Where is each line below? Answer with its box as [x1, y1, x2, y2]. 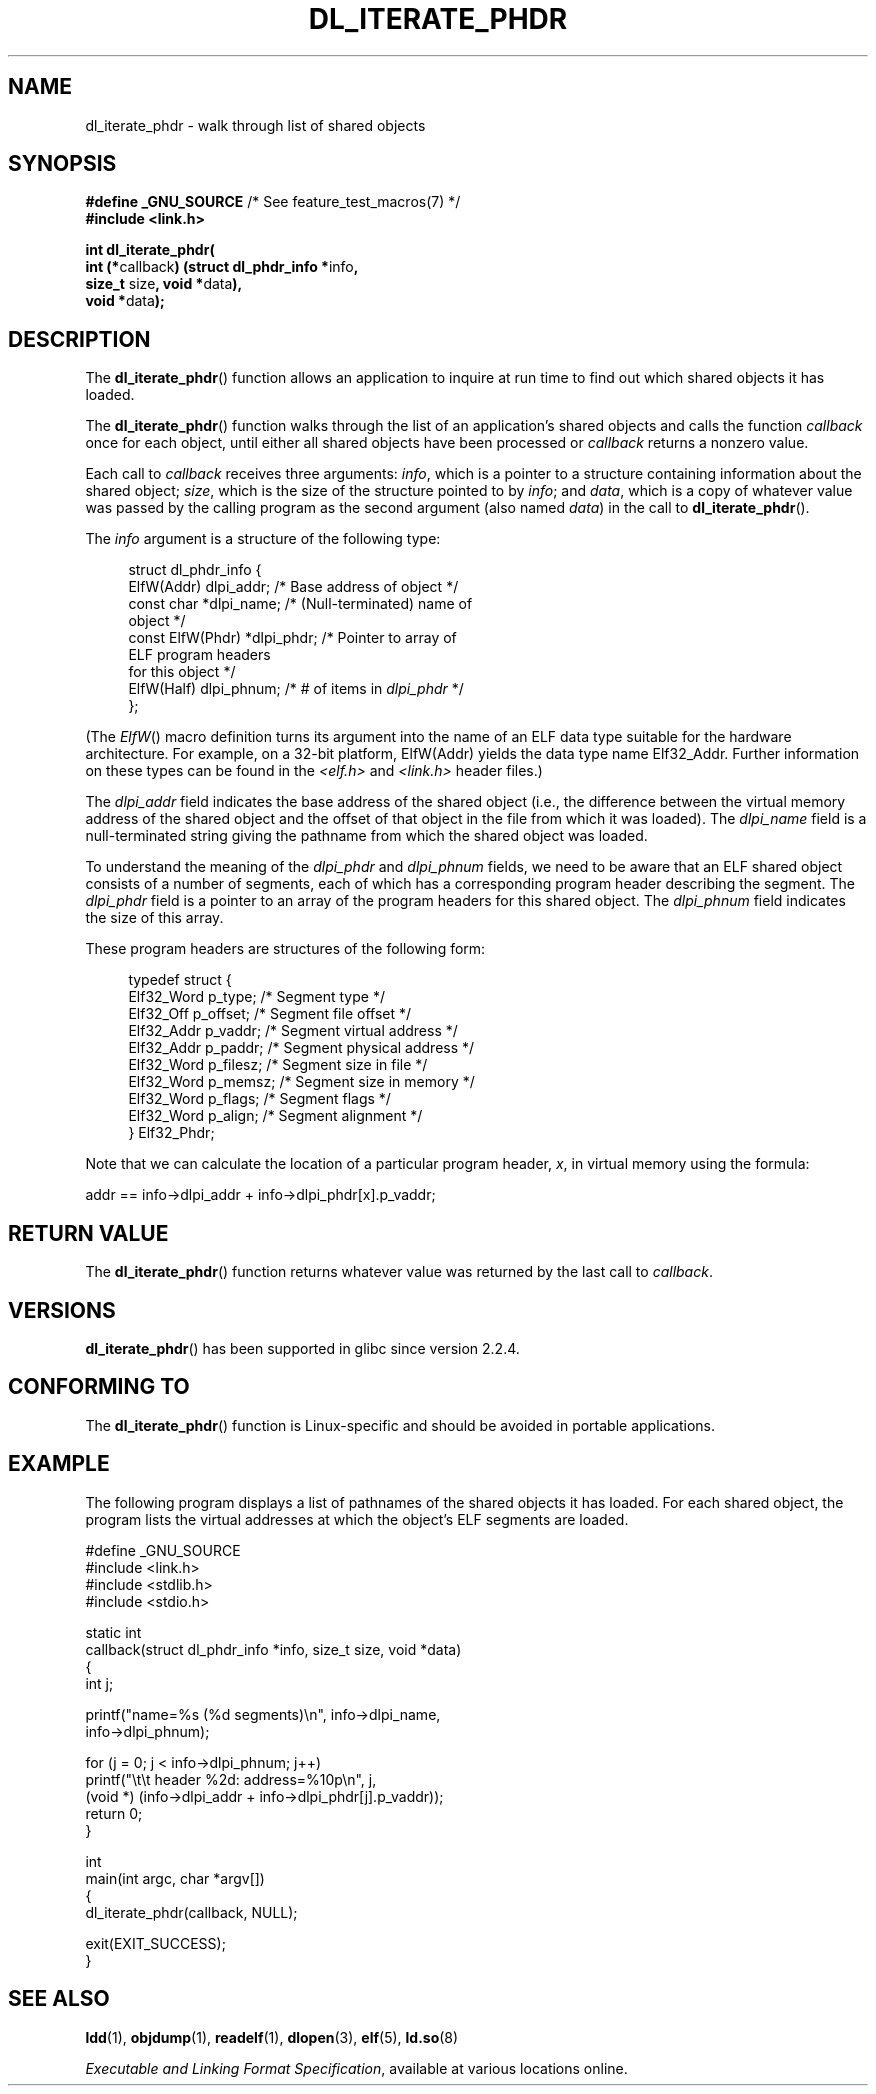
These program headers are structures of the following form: [85, 940, 486, 958]
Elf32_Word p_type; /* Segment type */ [128, 988, 385, 1006]
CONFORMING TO [8, 1374, 190, 1400]
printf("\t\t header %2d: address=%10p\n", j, [85, 1770, 377, 1788]
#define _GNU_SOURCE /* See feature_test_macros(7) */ [85, 193, 461, 211]
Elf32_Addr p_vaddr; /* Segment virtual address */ [128, 1022, 458, 1040]
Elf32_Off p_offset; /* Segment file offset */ [128, 1005, 412, 1023]
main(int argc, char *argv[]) [85, 1869, 265, 1887]
